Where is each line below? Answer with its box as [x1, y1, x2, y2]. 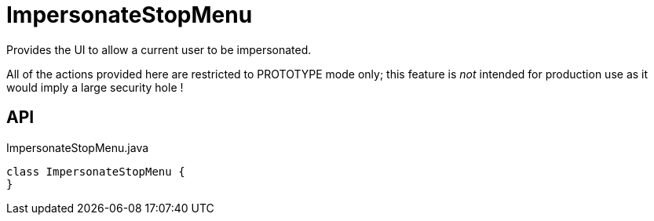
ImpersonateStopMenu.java [6, 140, 149, 154]
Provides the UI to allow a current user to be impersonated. [6, 42, 312, 56]
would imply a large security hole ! [6, 80, 184, 94]
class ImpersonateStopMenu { [6, 165, 185, 178]
